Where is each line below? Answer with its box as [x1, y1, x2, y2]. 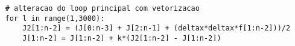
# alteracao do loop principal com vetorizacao [5, 4, 200, 13]
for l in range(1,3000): [5, 14, 105, 23]
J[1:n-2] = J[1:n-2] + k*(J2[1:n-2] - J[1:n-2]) [22, 33, 221, 42]
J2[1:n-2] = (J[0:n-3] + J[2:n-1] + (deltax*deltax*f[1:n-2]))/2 [22, 24, 291, 33]
